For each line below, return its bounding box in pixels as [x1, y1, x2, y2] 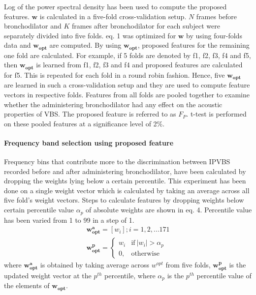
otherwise [131, 250, 160, 257]
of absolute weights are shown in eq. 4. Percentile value [86, 205, 252, 215]
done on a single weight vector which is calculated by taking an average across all [4, 185, 250, 195]
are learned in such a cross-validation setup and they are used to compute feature [4, 80, 250, 90]
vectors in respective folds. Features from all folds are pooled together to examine [4, 89, 250, 99]
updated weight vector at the [4, 270, 92, 280]
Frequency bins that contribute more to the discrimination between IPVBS [4, 156, 230, 167]
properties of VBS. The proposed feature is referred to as [4, 109, 176, 119]
